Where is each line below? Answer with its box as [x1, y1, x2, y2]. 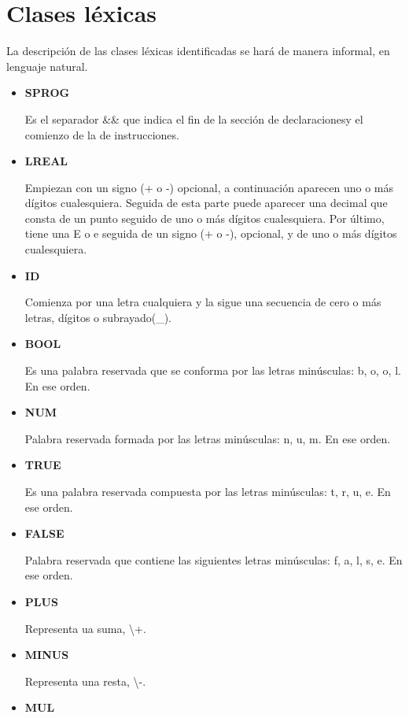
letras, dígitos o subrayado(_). [24, 309, 172, 325]
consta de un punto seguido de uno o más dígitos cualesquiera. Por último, [24, 209, 385, 226]
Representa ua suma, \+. [24, 620, 146, 636]
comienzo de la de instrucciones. [24, 126, 179, 142]
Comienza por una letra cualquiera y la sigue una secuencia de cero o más [24, 294, 381, 310]
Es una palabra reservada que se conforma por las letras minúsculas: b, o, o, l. [24, 362, 401, 379]
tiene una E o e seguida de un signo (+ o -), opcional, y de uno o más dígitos [24, 225, 397, 242]
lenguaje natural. [6, 57, 88, 74]
